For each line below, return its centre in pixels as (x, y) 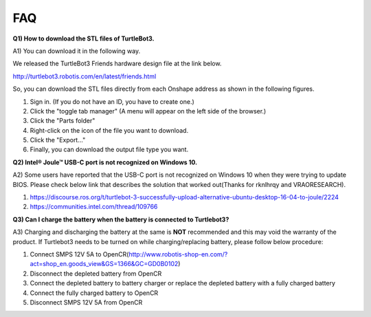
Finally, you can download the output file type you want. (109, 150)
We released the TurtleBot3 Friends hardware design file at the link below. (117, 64)
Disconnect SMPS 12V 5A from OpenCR (86, 302)
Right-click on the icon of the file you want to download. (109, 130)
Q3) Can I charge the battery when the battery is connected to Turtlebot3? (121, 219)
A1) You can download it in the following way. (77, 51)
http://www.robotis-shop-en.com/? (178, 254)
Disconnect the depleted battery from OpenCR (96, 273)
